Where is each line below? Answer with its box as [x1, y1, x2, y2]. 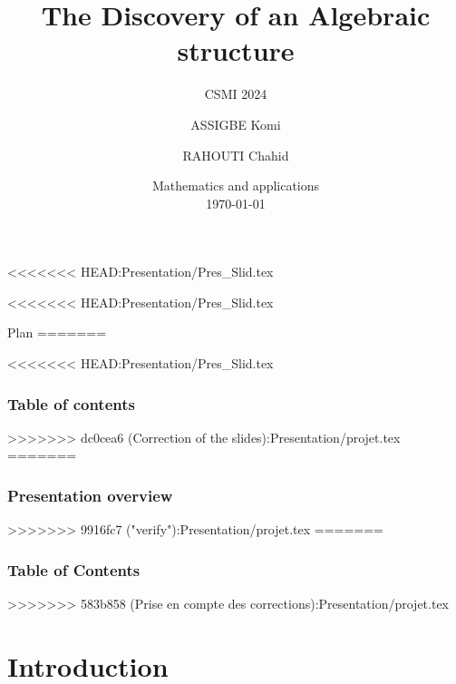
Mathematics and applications [151, 176, 320, 195]
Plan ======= [7, 323, 107, 342]
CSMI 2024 [204, 84, 267, 103]
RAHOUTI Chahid [182, 145, 289, 164]
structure [177, 32, 295, 69]
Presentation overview [7, 484, 173, 506]
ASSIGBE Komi [190, 114, 281, 133]
